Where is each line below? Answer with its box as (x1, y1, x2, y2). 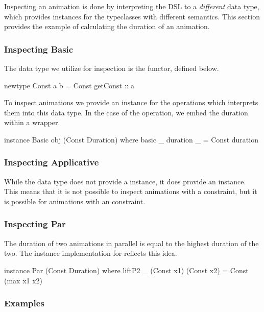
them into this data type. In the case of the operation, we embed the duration (4, 107, 248, 117)
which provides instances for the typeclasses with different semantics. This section (4, 11, 260, 21)
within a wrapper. (4, 117, 60, 128)
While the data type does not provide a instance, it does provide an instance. (4, 176, 246, 186)
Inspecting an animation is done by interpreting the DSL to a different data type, (4, 1, 259, 11)
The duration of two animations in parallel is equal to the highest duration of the (4, 237, 259, 248)
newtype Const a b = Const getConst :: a (4, 80, 134, 90)
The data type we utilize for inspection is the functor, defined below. (4, 63, 219, 73)
